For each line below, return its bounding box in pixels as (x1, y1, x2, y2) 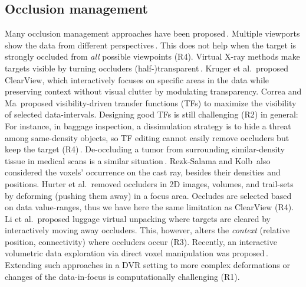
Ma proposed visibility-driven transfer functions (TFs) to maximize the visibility (5, 96, 297, 109)
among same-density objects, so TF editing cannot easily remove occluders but (5, 131, 289, 143)
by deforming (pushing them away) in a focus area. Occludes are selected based (5, 189, 292, 201)
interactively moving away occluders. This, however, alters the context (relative (5, 224, 290, 236)
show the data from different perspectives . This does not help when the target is (5, 38, 297, 51)
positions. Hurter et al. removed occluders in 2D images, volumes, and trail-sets (5, 177, 294, 190)
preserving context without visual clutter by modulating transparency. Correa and (5, 85, 302, 97)
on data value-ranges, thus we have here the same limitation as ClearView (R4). (5, 201, 294, 213)
